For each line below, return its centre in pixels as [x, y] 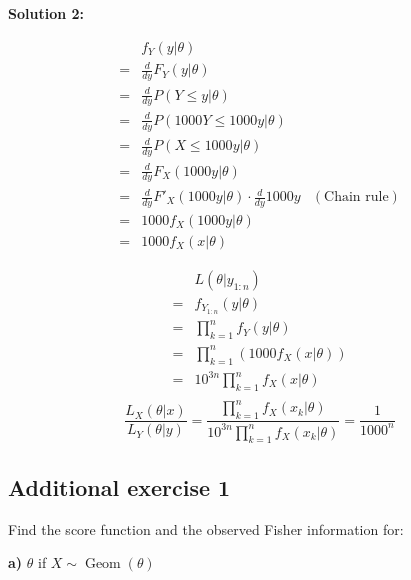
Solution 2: [46, 13]
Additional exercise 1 [119, 486]
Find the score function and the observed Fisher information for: [206, 528]
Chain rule [356, 197]
